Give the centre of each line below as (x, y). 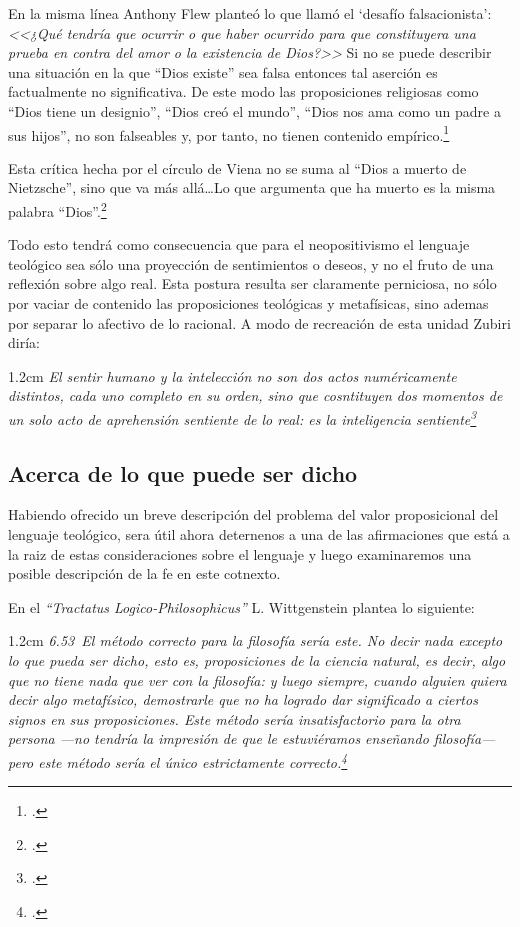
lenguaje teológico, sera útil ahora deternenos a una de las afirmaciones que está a (259, 534)
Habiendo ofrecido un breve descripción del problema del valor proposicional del (253, 514)
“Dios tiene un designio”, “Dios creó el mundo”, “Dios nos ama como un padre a (254, 110)
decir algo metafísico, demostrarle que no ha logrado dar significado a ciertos (243, 699)
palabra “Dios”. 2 (57, 209)
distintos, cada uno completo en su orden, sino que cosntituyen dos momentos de (255, 395)
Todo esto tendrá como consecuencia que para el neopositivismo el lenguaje (239, 244)
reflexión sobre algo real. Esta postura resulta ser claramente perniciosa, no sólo (252, 283)
